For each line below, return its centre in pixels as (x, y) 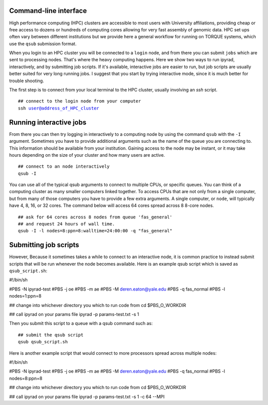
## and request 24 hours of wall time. (67, 224)
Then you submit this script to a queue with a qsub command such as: (81, 323)
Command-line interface (48, 11)
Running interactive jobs (48, 122)
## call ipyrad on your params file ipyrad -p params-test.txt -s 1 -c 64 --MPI (87, 397)
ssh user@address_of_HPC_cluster (59, 108)
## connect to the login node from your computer (80, 101)
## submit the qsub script (51, 335)
